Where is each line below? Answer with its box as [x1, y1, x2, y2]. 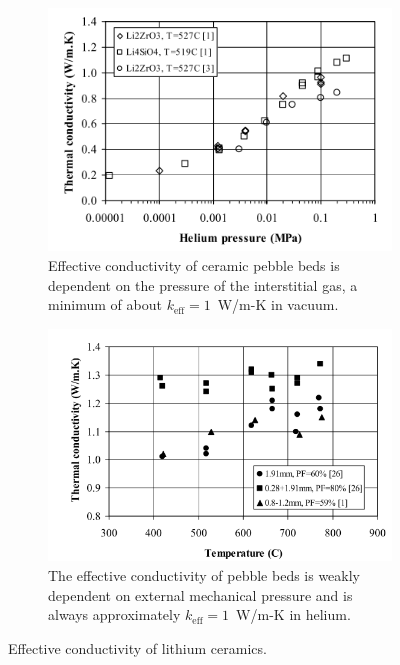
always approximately [48, 604, 181, 625]
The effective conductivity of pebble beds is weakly [48, 564, 361, 585]
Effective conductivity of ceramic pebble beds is [48, 255, 340, 275]
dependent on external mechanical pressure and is [48, 584, 353, 605]
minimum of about [48, 294, 162, 315]
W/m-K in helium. [236, 604, 351, 625]
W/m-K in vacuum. [217, 294, 339, 315]
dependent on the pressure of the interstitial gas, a [48, 274, 358, 295]
